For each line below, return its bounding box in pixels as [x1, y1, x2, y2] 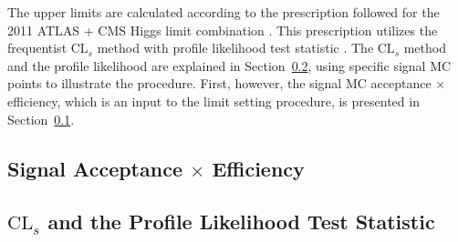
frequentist [7, 38, 68, 57]
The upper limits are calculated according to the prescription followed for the [7, 3, 440, 21]
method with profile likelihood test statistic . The [97, 38, 374, 57]
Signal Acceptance [7, 154, 182, 182]
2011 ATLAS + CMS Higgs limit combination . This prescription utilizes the [7, 20, 438, 39]
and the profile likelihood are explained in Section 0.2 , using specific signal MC [7, 55, 452, 75]
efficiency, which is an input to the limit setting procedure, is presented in [7, 91, 420, 110]
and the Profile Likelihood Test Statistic [47, 207, 435, 236]
